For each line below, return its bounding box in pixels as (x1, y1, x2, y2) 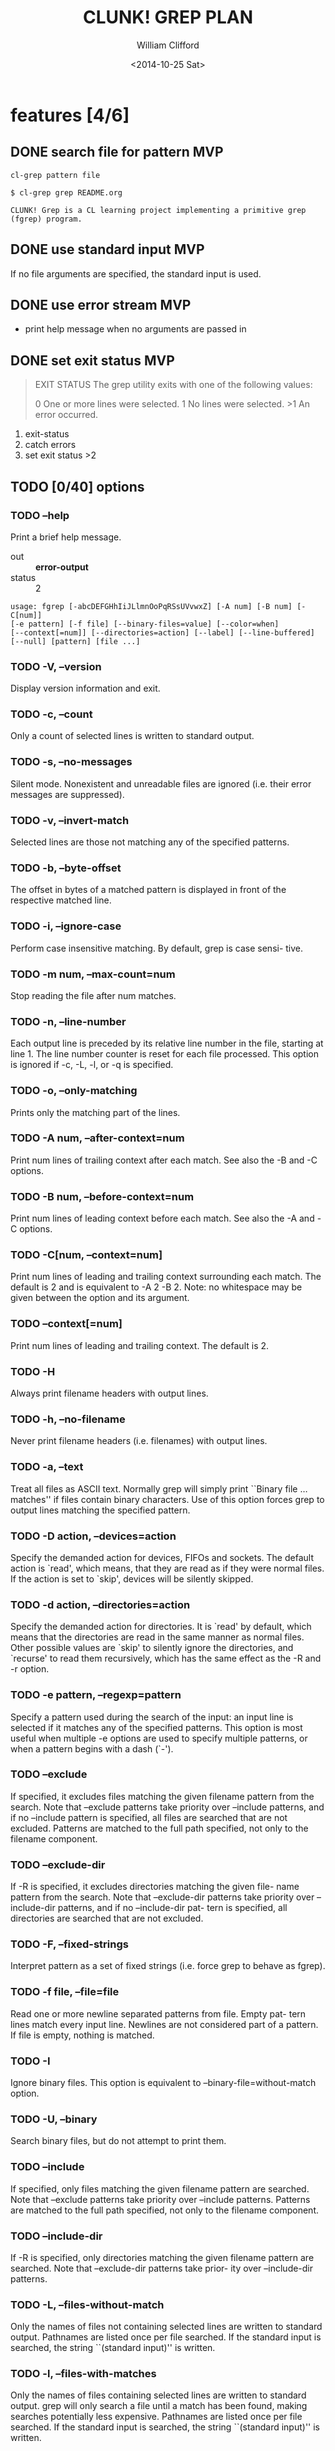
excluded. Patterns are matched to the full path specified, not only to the (10, 1822, 309, 1834)
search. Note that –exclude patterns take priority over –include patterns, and (10, 1801, 325, 1813)
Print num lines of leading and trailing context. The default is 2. (10, 1339, 270, 1351)
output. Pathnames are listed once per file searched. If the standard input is (10, 2331, 322, 2343)
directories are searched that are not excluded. (10, 1912, 204, 1925)
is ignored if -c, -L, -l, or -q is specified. (10, 1059, 174, 1071)
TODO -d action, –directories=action (10, 1597, 191, 1611)
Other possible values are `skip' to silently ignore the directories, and (10, 1642, 294, 1654)
